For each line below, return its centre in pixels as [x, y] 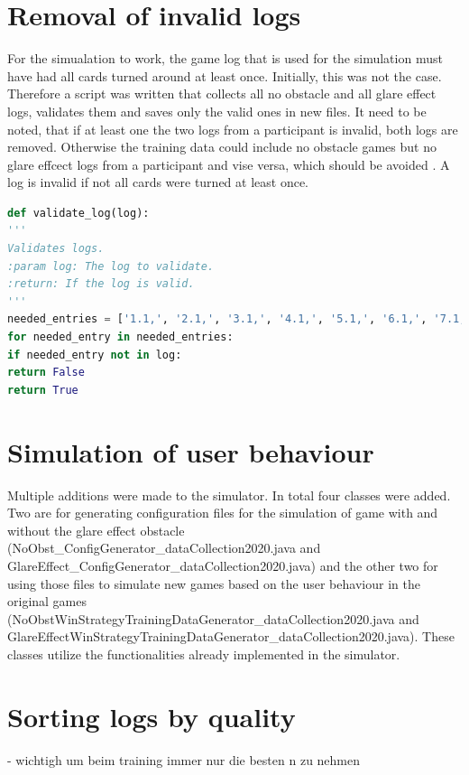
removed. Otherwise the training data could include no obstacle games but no [222, 147]
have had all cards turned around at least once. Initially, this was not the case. [225, 75]
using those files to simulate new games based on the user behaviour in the [214, 583]
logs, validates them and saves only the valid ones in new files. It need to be [217, 111]
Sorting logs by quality [152, 716]
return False [46, 373]
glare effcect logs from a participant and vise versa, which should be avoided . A [229, 164]
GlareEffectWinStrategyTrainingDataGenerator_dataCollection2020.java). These [231, 636]
